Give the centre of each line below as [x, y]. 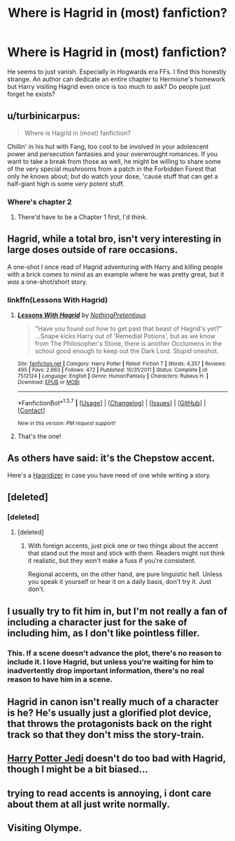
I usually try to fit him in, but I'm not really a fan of [117, 611]
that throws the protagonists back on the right [109, 724]
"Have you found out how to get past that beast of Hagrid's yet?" [128, 329]
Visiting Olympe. [45, 828]
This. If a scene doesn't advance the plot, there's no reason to [114, 653]
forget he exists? [31, 94]
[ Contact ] [31, 410]
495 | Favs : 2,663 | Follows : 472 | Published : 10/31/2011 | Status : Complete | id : [113, 370]
